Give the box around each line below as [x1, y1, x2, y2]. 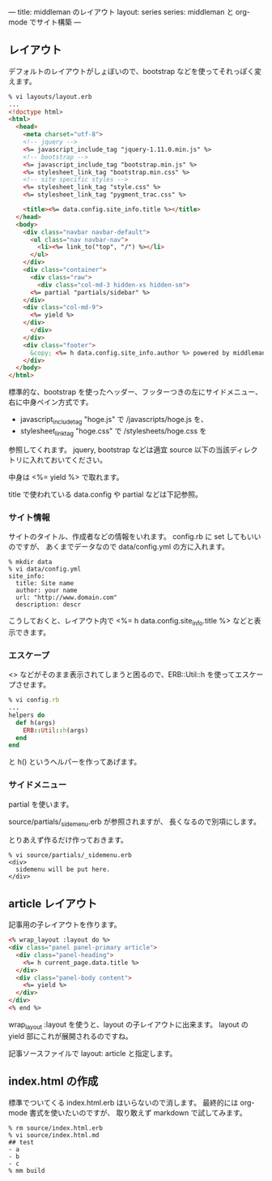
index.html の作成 [8, 1075, 99, 1088]
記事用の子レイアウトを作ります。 [8, 920, 121, 929]
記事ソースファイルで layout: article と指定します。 [8, 1048, 177, 1058]
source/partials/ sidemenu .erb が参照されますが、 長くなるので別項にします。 [8, 817, 261, 828]
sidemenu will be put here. [15, 865, 111, 874]
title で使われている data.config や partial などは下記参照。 [8, 489, 202, 499]
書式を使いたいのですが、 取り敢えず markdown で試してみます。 [29, 1107, 247, 1118]
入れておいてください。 [29, 455, 108, 464]
